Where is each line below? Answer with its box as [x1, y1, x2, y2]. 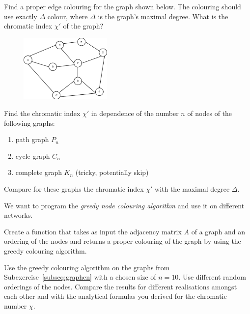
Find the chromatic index [4, 108, 81, 118]
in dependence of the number [91, 108, 179, 118]
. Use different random [178, 272, 246, 282]
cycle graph [15, 150, 50, 161]
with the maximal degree [155, 184, 230, 194]
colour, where [47, 11, 88, 21]
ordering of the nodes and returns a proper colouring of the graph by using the [4, 236, 241, 246]
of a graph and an [191, 226, 246, 236]
